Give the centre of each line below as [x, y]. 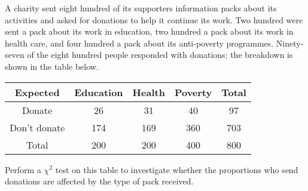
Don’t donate [37, 127]
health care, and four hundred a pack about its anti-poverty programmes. [139, 43]
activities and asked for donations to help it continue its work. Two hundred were [154, 19]
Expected [37, 92]
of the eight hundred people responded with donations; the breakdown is [160, 55]
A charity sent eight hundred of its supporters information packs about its [141, 8]
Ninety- [290, 43]
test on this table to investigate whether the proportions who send [177, 169]
